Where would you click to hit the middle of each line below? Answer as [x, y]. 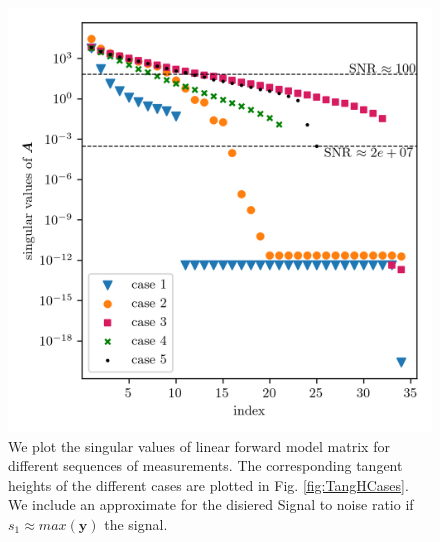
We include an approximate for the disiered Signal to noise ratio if [211, 504]
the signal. [136, 523]
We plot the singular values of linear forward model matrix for [199, 445]
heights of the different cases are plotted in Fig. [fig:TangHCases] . [208, 484]
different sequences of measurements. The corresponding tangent [205, 465]
